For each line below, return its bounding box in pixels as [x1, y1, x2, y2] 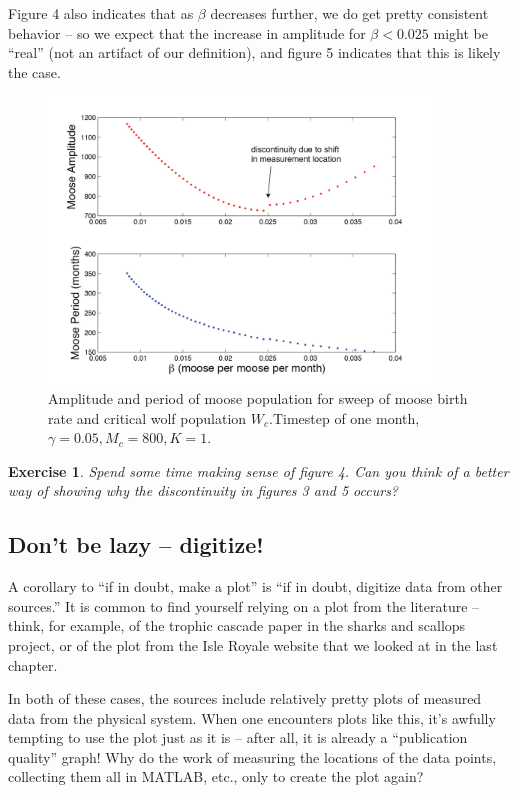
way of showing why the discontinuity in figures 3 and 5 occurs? [8, 480, 399, 501]
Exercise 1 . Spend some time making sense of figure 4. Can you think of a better [8, 460, 509, 481]
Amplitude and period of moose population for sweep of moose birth [48, 387, 468, 408]
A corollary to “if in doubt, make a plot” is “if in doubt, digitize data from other [8, 576, 503, 597]
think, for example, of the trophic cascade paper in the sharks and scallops [8, 615, 466, 636]
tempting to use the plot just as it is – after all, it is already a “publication [8, 727, 468, 748]
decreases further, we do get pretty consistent [210, 3, 489, 23]
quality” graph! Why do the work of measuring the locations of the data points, [8, 746, 497, 767]
